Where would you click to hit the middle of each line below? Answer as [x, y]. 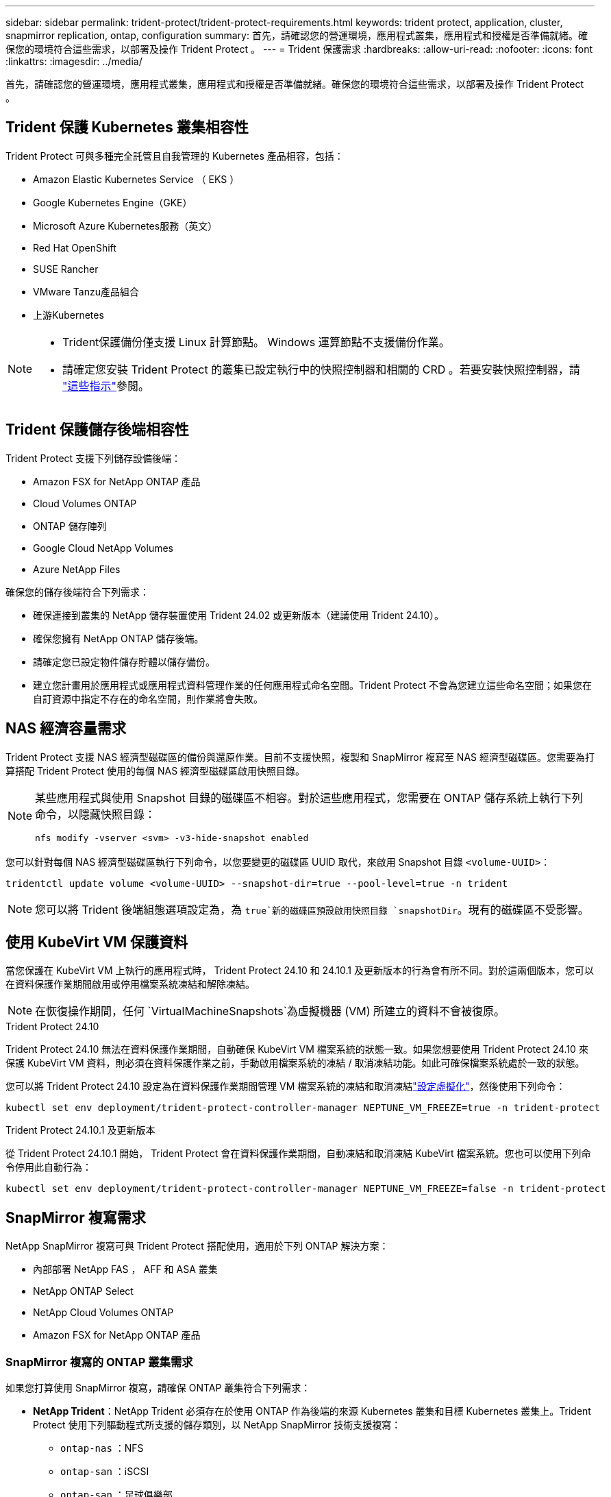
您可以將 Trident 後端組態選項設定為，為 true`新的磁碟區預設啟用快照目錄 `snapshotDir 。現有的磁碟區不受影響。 [312, 909]
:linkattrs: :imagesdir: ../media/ [74, 61]
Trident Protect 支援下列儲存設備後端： [93, 458]
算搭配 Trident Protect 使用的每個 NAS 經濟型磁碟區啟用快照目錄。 [155, 770]
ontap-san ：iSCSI [105, 1471]
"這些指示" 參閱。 [106, 386]
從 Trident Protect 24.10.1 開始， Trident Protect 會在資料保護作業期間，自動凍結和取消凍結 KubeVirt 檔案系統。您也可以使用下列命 [298, 1154]
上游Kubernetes [68, 315]
